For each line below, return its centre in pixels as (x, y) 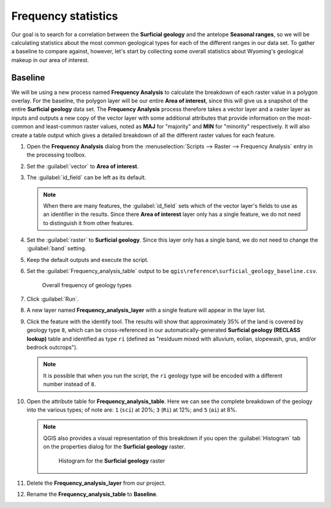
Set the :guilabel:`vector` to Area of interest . (83, 166)
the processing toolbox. (57, 155)
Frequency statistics (65, 16)
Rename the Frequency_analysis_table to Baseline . (92, 495)
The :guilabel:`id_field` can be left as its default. (86, 177)
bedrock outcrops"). (52, 347)
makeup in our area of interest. (50, 60)
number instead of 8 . (70, 384)
